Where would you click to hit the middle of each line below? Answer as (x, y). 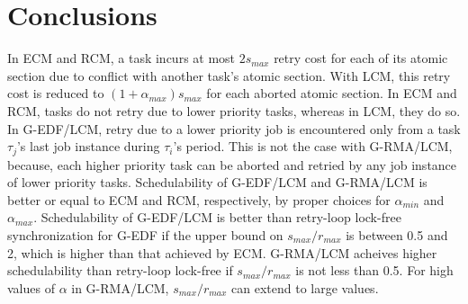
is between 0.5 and (397, 234)
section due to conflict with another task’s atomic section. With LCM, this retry (229, 75)
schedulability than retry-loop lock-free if (120, 270)
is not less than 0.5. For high (374, 270)
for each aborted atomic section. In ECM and (332, 93)
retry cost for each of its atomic (361, 58)
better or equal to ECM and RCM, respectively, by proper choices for (199, 199)
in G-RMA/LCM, (120, 287)
